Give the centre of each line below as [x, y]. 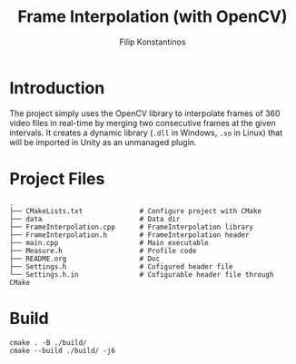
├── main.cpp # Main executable [109, 242]
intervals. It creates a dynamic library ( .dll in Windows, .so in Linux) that [146, 133]
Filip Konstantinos [153, 42]
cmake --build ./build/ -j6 [63, 350]
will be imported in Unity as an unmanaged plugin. [103, 142]
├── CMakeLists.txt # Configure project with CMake [135, 211]
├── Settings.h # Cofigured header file [121, 266]
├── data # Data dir [95, 219]
